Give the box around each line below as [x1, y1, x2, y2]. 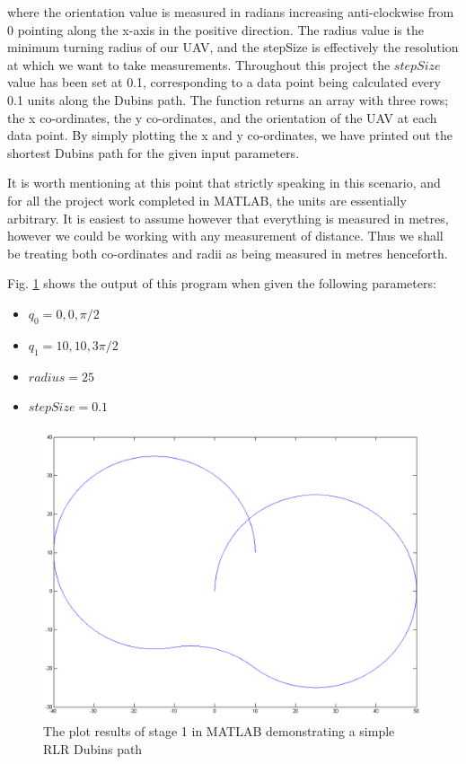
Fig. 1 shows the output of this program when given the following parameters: [7, 274, 436, 293]
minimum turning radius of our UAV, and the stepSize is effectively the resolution [7, 38, 459, 57]
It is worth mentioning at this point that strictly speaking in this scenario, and [7, 173, 441, 192]
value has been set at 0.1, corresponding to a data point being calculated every [7, 73, 441, 92]
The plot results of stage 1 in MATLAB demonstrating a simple [43, 722, 395, 741]
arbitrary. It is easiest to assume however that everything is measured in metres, [7, 208, 449, 227]
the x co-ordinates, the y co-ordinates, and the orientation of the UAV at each [7, 108, 437, 127]
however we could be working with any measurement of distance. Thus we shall [7, 226, 444, 245]
